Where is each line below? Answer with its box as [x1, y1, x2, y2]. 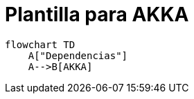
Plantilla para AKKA [5, 3, 189, 26]
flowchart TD [5, 38, 76, 50]
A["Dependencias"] [28, 49, 128, 61]
